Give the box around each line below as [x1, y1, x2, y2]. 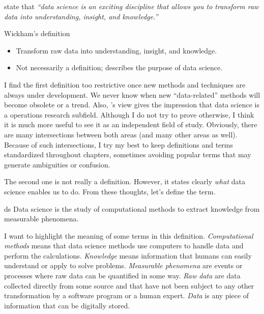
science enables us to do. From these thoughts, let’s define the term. [4, 186, 216, 196]
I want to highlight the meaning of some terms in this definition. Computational [4, 230, 253, 241]
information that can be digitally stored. [4, 300, 130, 310]
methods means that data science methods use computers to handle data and [4, 240, 244, 251]
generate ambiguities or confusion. [4, 159, 110, 169]
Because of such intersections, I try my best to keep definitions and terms [4, 139, 233, 150]
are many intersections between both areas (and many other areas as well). [4, 129, 238, 139]
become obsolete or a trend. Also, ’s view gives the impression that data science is [4, 99, 259, 110]
